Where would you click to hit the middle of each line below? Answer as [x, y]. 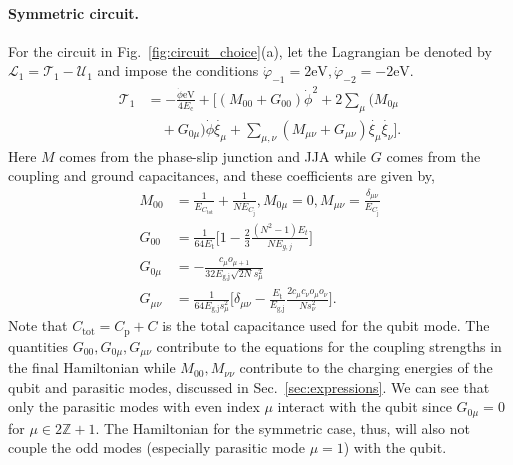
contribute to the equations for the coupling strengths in [329, 345]
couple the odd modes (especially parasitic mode [156, 447]
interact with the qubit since [364, 406]
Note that [38, 325]
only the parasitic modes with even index [134, 406]
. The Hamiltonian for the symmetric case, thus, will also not [282, 427]
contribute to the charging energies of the [366, 367]
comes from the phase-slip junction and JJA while [213, 155]
